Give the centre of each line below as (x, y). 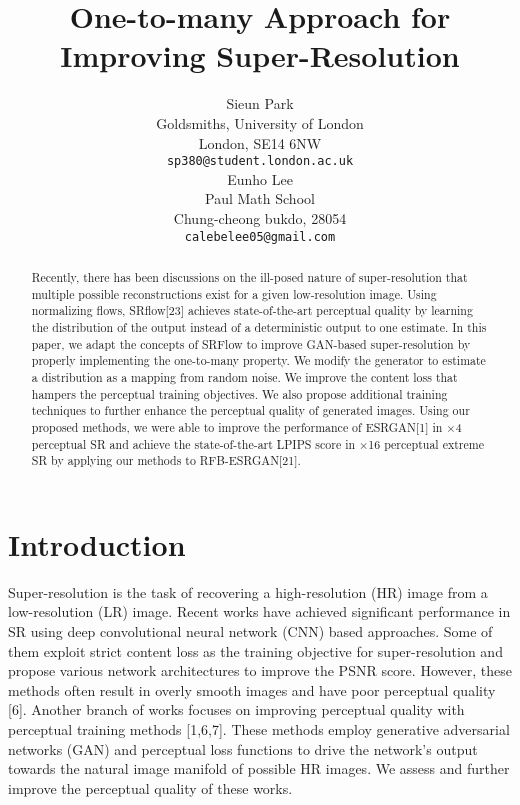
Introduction (97, 543)
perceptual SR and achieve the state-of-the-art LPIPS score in (193, 443)
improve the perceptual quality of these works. (150, 787)
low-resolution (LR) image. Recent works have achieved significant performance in (259, 611)
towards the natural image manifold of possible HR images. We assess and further (259, 768)
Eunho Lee (260, 178)
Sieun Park (260, 103)
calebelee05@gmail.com (260, 236)
